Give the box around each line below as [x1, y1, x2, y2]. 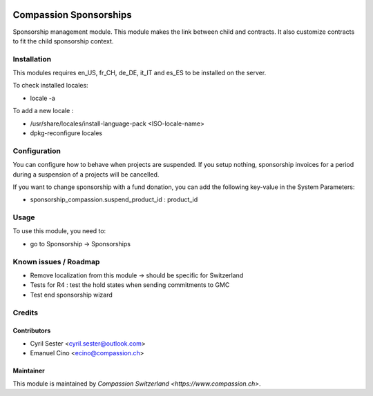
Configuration [12, 146, 61, 155]
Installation [12, 54, 52, 63]
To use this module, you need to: [12, 227, 106, 235]
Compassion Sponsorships [12, 9, 133, 21]
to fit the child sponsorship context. [12, 37, 114, 45]
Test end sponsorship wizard [30, 290, 113, 299]
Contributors [12, 326, 51, 335]
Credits [12, 308, 38, 317]
